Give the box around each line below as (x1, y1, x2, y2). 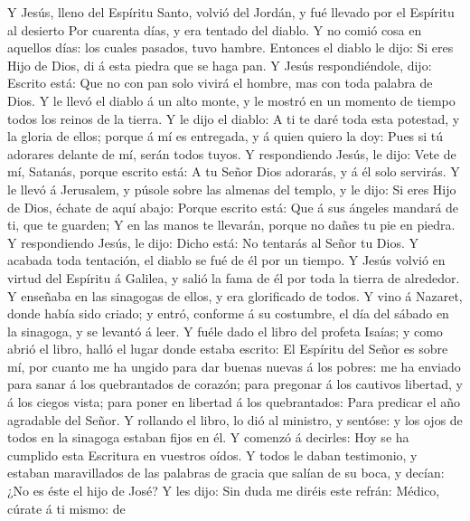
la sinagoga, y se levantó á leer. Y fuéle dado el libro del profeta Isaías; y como (7, 321, 443, 340)
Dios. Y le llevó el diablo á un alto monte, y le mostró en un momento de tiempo (7, 90, 456, 109)
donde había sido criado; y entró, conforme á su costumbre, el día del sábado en (7, 304, 449, 323)
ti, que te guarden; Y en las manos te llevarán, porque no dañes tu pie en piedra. (7, 215, 456, 234)
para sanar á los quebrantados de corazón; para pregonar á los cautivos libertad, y (7, 374, 463, 393)
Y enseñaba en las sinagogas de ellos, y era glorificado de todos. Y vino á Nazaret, (7, 286, 463, 305)
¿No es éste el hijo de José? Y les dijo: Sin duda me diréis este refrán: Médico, (7, 481, 440, 500)
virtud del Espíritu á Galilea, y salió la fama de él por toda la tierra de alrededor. (7, 268, 460, 287)
